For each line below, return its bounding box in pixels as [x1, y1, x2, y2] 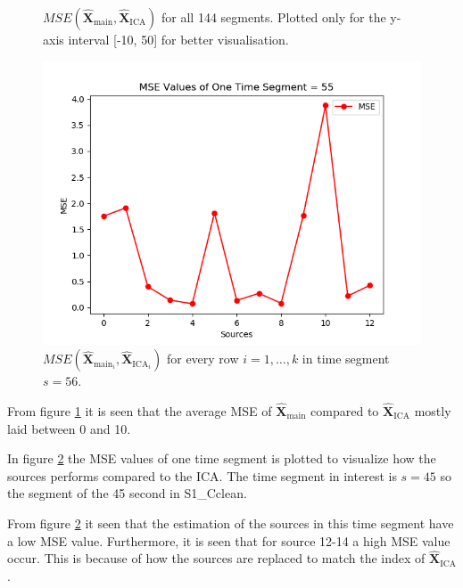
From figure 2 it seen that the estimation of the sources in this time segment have [7, 513, 454, 532]
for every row [166, 349, 239, 368]
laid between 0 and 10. [7, 419, 131, 437]
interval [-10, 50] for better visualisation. [68, 30, 289, 48]
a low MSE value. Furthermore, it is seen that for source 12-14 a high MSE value [7, 531, 451, 550]
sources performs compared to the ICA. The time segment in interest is [7, 466, 397, 485]
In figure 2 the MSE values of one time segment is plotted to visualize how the [7, 449, 436, 468]
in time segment [302, 349, 390, 368]
